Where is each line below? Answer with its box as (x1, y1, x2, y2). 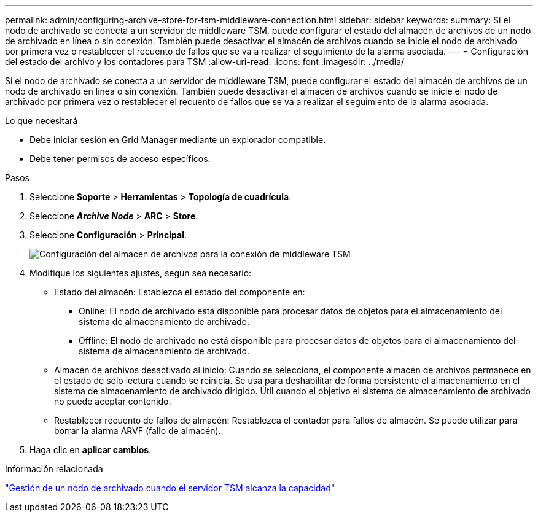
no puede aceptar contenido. (54, 396, 171, 406)
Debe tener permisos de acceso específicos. (29, 154, 211, 164)
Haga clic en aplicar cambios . (29, 445, 152, 455)
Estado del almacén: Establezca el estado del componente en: (54, 287, 305, 297)
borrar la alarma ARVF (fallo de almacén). (54, 426, 221, 436)
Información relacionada (5, 464, 103, 474)
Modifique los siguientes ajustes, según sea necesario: (29, 268, 252, 278)
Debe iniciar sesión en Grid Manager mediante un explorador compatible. (29, 134, 326, 145)
